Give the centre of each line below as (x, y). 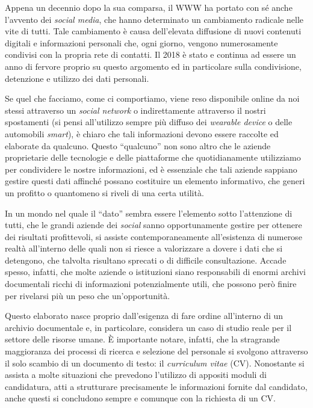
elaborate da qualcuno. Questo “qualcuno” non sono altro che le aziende (138, 145)
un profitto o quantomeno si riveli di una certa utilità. (104, 192)
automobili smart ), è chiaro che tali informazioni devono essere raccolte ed (142, 133)
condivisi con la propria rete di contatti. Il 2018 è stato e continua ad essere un (150, 54)
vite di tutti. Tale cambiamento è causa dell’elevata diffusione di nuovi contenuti (153, 31)
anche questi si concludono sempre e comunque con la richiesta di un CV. (140, 398)
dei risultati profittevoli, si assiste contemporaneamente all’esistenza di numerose (153, 236)
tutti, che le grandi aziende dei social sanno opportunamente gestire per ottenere (153, 225)
